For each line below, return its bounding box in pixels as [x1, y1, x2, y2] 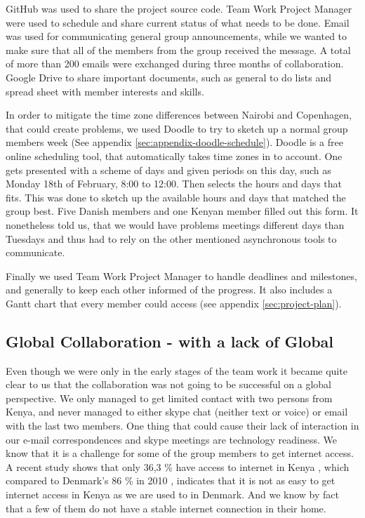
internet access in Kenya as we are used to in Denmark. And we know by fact [6, 487, 339, 502]
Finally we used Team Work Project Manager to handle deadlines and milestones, [6, 268, 357, 283]
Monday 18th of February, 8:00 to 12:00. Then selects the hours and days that [6, 176, 342, 191]
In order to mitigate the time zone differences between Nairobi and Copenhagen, [6, 107, 352, 122]
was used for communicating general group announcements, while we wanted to [6, 29, 347, 44]
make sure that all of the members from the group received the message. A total [6, 42, 351, 57]
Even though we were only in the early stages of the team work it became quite [6, 363, 347, 378]
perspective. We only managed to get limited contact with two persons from [6, 390, 333, 405]
